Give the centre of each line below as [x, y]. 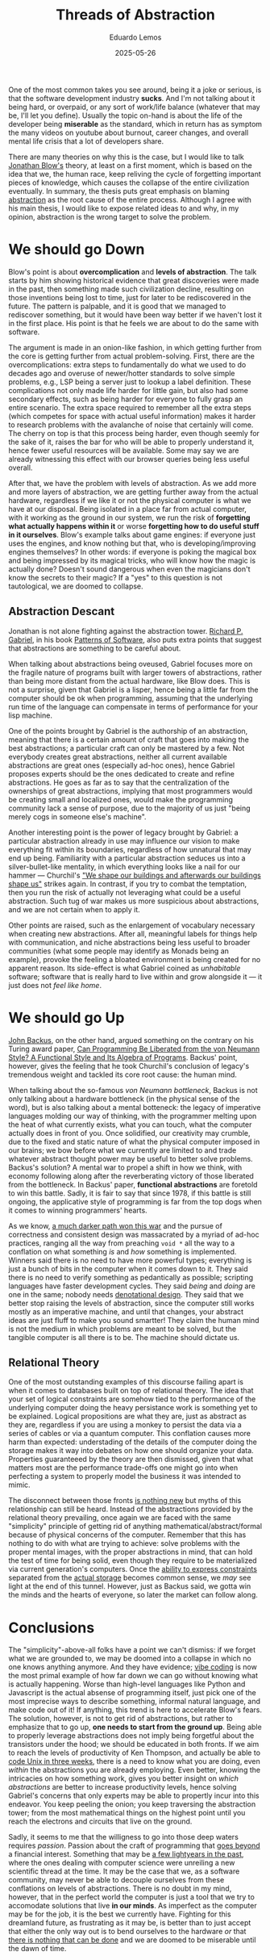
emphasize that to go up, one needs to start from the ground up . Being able [135, 1727]
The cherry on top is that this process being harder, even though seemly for [134, 433]
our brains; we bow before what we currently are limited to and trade [123, 1150]
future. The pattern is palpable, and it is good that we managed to [117, 306]
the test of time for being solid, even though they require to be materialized [133, 1560]
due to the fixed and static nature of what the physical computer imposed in [134, 1141]
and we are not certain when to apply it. [75, 909]
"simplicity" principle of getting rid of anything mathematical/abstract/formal [135, 1527]
